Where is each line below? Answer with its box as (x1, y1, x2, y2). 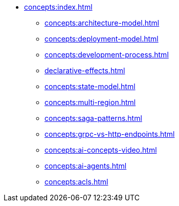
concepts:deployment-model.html (44, 34, 159, 43)
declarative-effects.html (44, 66, 125, 75)
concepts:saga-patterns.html (44, 114, 142, 122)
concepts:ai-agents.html (44, 161, 127, 170)
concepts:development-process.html (44, 50, 169, 59)
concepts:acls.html (44, 177, 108, 186)
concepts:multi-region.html (44, 98, 136, 107)
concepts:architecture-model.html (44, 18, 160, 27)
